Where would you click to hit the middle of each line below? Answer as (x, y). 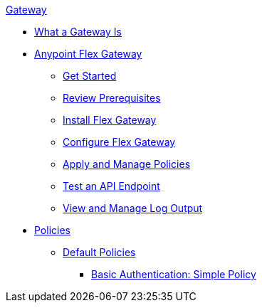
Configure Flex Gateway (119, 142)
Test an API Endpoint (111, 186)
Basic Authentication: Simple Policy (174, 274)
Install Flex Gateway (110, 120)
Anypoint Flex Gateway (88, 54)
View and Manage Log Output (133, 208)
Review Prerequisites (112, 98)
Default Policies (99, 252)
